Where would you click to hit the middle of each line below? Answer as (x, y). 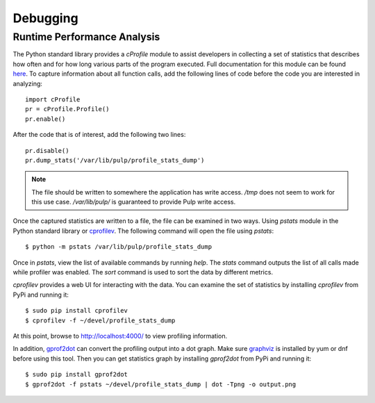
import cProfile (53, 99)
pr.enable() (45, 119)
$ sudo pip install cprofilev (77, 311)
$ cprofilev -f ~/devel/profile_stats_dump (100, 320)
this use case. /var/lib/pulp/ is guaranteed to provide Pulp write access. (134, 202)
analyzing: (28, 83)
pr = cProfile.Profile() (67, 109)
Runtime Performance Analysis (86, 37)
